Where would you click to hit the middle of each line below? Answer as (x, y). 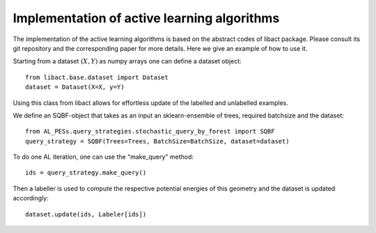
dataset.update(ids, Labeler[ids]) (86, 214)
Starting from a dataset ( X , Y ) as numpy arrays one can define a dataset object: (127, 61)
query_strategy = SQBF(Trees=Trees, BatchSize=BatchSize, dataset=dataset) (157, 141)
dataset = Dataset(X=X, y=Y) (75, 87)
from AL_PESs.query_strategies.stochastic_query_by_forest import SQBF (150, 131)
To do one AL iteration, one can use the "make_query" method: (103, 157)
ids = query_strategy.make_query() (86, 173)
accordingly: (31, 198)
